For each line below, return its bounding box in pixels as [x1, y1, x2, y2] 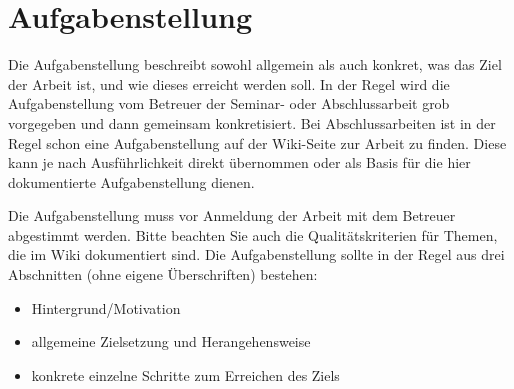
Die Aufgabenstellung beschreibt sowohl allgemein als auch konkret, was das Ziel [8, 54, 502, 75]
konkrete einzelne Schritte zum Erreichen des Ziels [31, 364, 340, 385]
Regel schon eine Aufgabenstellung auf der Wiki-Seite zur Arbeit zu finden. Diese [8, 132, 507, 153]
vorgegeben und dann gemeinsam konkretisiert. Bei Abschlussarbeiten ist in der [8, 112, 496, 133]
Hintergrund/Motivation [31, 297, 181, 318]
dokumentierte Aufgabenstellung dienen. [8, 171, 255, 192]
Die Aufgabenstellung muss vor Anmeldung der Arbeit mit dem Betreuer [8, 205, 456, 226]
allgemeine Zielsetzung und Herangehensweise [31, 331, 311, 352]
